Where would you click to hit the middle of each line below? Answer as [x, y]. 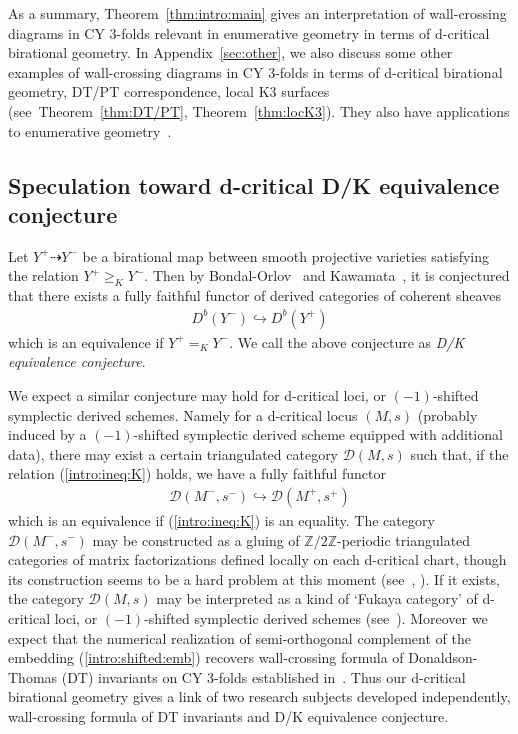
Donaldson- [443, 657]
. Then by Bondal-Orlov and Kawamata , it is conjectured [327, 275]
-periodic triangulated [403, 539]
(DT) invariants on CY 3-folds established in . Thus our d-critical [263, 676]
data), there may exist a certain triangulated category [173, 453]
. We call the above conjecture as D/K [347, 341]
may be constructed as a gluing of [196, 539]
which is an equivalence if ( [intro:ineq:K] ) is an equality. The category [221, 519]
